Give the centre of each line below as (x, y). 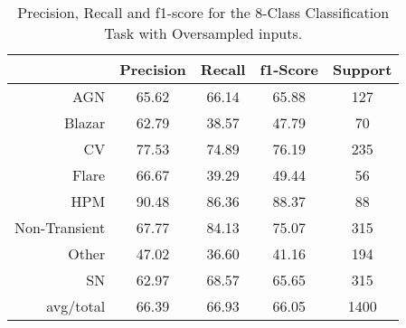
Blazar (85, 122)
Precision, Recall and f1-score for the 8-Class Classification (203, 12)
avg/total (76, 306)
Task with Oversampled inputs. (203, 33)
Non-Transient (60, 227)
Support (362, 69)
